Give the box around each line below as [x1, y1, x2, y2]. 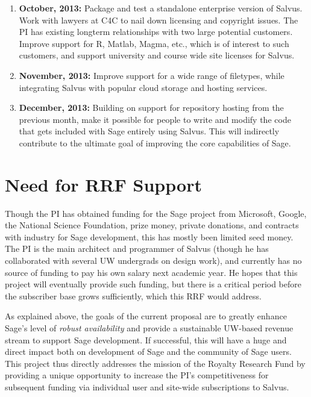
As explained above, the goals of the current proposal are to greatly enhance [5, 310, 287, 322]
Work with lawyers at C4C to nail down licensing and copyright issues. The [19, 13, 298, 26]
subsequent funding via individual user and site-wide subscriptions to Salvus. [5, 380, 289, 393]
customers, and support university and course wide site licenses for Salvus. [19, 49, 295, 61]
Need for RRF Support [5, 172, 202, 196]
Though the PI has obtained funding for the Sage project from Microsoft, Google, [5, 207, 307, 219]
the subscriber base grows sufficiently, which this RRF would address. [5, 289, 262, 302]
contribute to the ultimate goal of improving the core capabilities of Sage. [19, 136, 291, 149]
